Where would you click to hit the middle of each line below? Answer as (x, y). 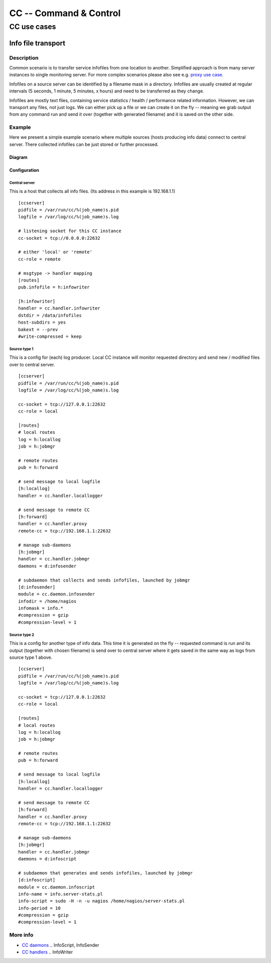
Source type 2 (22, 635)
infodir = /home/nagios (47, 601)
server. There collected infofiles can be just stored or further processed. (84, 144)
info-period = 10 (39, 908)
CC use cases (33, 27)
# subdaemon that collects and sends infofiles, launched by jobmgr (104, 580)
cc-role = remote (39, 259)
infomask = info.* (41, 608)
